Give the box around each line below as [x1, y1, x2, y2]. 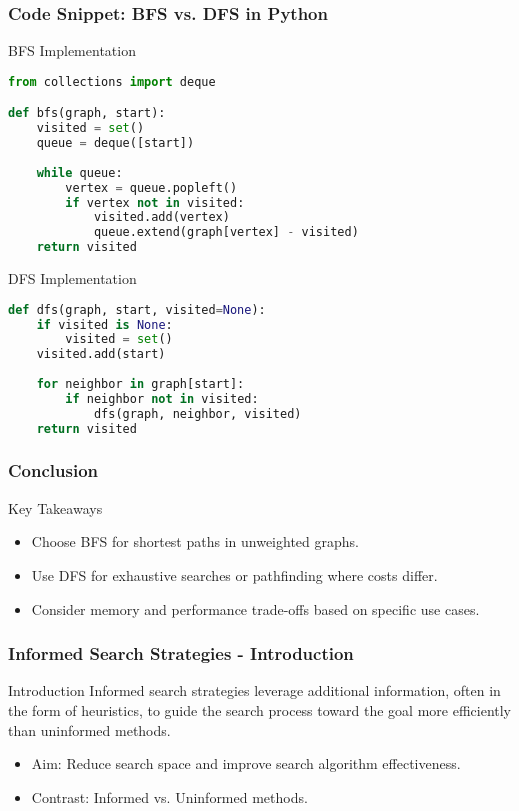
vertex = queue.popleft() [65, 180, 238, 195]
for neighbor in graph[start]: [36, 377, 245, 392]
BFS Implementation [8, 40, 136, 61]
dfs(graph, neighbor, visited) [93, 406, 302, 421]
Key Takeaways [8, 497, 103, 518]
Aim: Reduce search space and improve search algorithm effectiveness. [31, 753, 461, 774]
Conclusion [8, 458, 98, 483]
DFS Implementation [8, 268, 137, 289]
